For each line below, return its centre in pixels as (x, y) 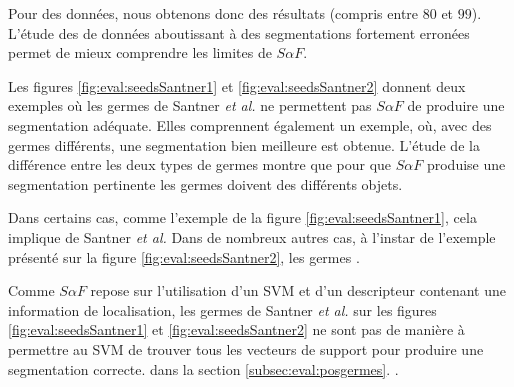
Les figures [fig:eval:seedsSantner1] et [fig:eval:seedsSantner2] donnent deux (237, 85)
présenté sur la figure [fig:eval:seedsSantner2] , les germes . (184, 256)
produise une (466, 164)
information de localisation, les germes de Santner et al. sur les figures (222, 309)
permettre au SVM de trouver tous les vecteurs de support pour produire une (246, 348)
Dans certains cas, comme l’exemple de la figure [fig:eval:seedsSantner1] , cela (242, 217)
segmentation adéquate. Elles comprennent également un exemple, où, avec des (250, 124)
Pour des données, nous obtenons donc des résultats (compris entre (213, 13)
